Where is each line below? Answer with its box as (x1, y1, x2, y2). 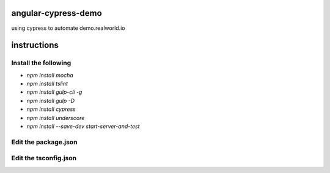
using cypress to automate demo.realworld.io (11, 24, 125, 32)
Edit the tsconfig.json (11, 154, 76, 163)
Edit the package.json (11, 138, 78, 146)
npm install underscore (26, 114, 85, 121)
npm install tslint (26, 80, 68, 88)
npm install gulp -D (26, 97, 75, 104)
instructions (11, 40, 59, 51)
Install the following (11, 58, 71, 67)
